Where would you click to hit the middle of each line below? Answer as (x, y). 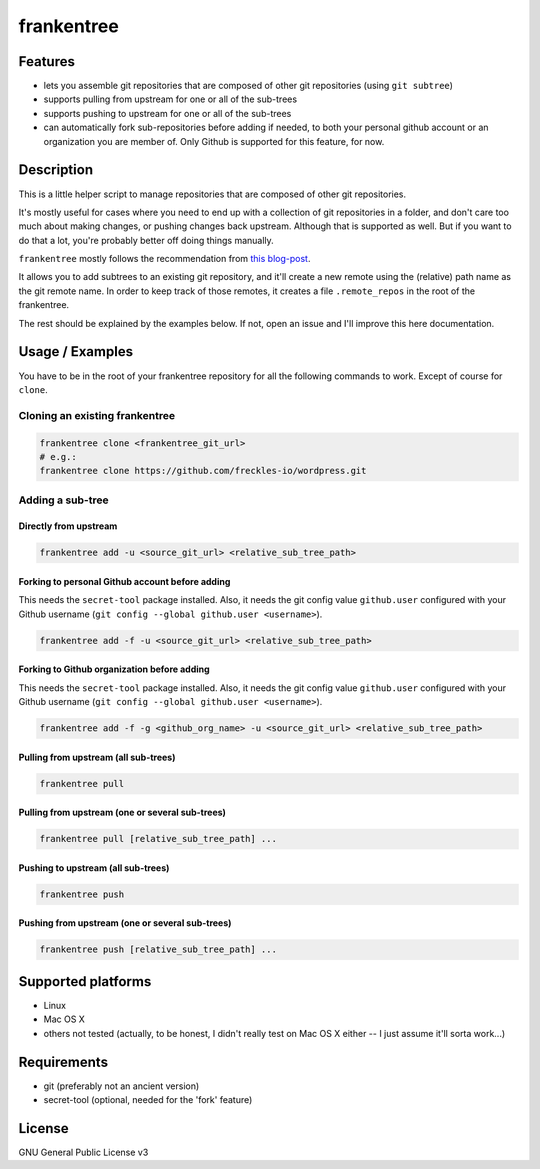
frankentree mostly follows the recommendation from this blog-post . (164, 259)
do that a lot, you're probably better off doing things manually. (146, 240)
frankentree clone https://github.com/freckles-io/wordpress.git (203, 471)
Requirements (63, 1061)
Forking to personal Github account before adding (124, 582)
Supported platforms (85, 981)
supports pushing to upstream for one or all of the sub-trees (167, 113)
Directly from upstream (68, 526)
